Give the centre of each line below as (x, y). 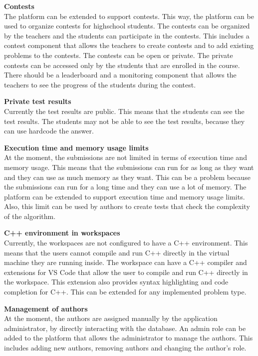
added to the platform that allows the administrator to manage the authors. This (129, 338)
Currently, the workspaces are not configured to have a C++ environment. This (126, 243)
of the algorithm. (30, 216)
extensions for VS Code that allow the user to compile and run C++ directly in (126, 272)
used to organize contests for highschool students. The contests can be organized (127, 26)
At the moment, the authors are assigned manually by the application (111, 318)
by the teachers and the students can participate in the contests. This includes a (127, 35)
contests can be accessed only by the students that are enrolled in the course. (122, 65)
